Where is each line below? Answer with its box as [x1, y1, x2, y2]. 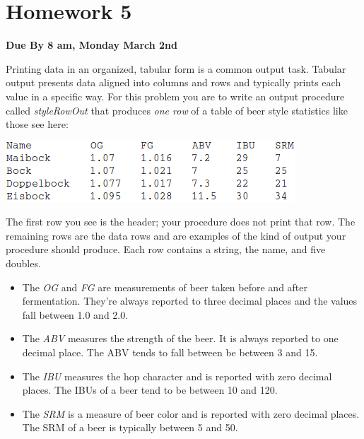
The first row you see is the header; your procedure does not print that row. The [6, 214, 356, 229]
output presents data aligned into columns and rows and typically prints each [6, 75, 341, 90]
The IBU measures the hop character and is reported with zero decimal [22, 368, 332, 383]
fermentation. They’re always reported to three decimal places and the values [22, 293, 358, 308]
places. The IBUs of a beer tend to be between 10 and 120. [22, 382, 278, 397]
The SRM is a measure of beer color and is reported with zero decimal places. [22, 406, 360, 421]
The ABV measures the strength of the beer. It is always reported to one [22, 331, 339, 346]
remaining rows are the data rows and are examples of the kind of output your [6, 228, 346, 242]
